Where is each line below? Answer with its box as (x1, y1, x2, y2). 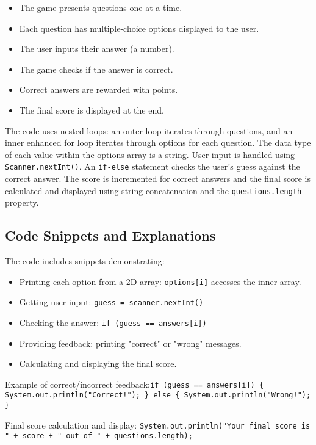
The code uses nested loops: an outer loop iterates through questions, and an (5, 124, 293, 137)
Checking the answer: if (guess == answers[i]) (19, 316, 207, 328)
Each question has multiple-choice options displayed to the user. (19, 21, 259, 34)
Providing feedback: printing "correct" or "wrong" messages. (19, 336, 242, 349)
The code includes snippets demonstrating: (5, 255, 165, 267)
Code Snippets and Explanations (5, 226, 216, 245)
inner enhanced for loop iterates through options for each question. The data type (5, 136, 311, 149)
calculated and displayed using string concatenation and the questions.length (5, 184, 302, 197)
